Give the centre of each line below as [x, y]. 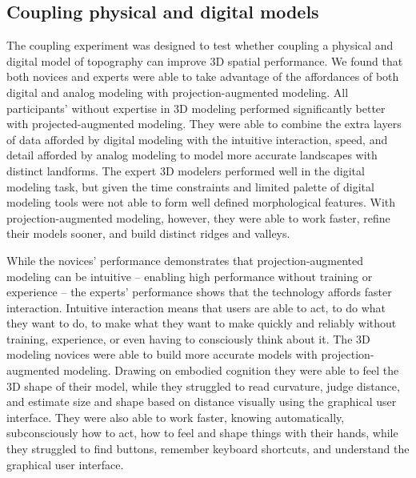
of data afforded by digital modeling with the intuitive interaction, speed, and [197, 139]
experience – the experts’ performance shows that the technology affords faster [199, 292]
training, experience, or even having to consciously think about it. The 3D [188, 338]
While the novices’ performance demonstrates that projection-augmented [185, 260]
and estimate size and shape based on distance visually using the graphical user [202, 402]
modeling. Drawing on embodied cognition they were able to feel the [231, 370]
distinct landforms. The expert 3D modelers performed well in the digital [186, 170]
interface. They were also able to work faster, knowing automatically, [176, 417]
